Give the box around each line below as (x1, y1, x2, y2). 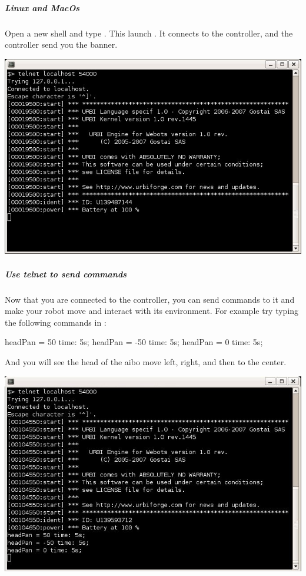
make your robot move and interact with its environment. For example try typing (5, 304, 299, 317)
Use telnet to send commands (5, 267, 127, 280)
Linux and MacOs (5, 1, 80, 14)
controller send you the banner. (5, 38, 118, 51)
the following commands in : (5, 316, 107, 328)
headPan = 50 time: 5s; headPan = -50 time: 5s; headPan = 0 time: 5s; (5, 336, 263, 348)
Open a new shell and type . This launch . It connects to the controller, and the (5, 27, 293, 39)
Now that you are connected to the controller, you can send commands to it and (5, 293, 295, 305)
